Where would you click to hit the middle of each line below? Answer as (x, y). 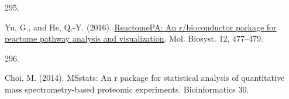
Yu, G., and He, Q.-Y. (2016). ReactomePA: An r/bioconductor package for (141, 27)
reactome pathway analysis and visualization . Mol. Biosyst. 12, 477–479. (134, 38)
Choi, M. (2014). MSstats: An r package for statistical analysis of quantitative (145, 78)
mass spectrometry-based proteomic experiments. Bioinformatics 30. (127, 89)
